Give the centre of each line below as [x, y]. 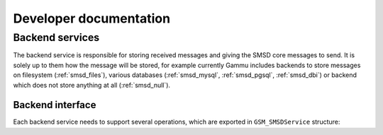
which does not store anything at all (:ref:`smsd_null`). [91, 85]
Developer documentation [91, 18]
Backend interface [55, 105]
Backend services [56, 37]
